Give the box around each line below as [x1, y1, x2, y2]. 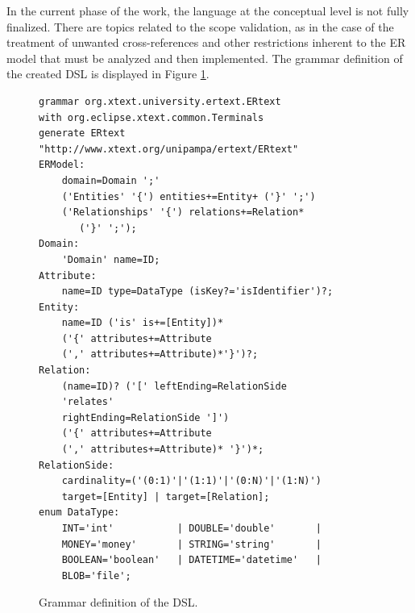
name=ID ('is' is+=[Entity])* [61, 317, 224, 329]
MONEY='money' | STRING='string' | [61, 538, 322, 550]
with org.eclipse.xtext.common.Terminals [39, 111, 264, 123]
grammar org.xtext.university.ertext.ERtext [39, 95, 281, 107]
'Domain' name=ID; [61, 253, 160, 265]
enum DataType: [39, 507, 120, 519]
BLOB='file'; [61, 569, 131, 582]
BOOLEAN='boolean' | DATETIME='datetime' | [61, 554, 322, 566]
